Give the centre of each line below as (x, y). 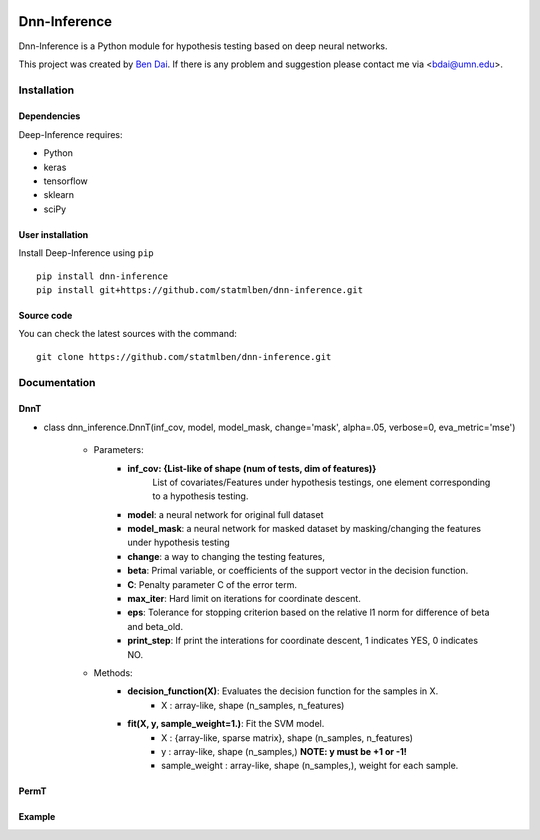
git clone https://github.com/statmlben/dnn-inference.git (184, 356)
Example (37, 817)
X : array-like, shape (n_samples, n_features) (253, 705)
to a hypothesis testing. (200, 496)
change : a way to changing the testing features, (226, 556)
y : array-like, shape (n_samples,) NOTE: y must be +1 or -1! (284, 751)
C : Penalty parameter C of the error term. (212, 584)
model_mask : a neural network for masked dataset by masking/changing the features (304, 529)
